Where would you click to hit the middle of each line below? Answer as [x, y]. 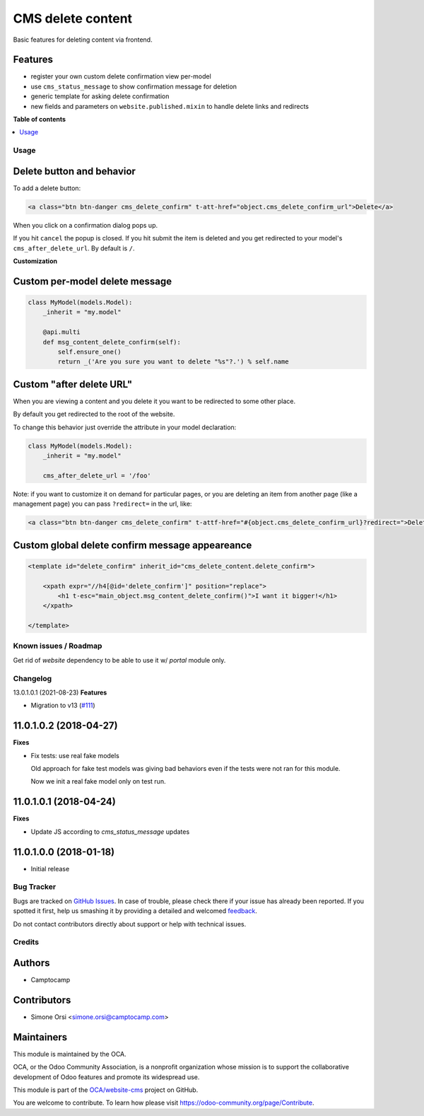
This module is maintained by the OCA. [70, 1054]
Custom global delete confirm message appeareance [132, 545]
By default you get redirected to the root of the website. [94, 414]
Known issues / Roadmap [58, 646]
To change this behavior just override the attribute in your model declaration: [125, 427]
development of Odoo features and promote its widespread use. [106, 1077]
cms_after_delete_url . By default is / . [74, 248]
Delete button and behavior [74, 171]
